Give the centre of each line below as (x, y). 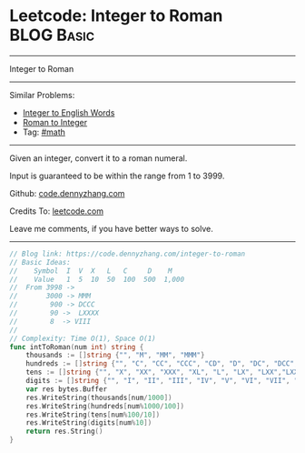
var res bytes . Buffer (66, 389)
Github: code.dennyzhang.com (67, 193)
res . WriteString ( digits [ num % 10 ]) (89, 423)
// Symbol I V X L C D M (91, 271)
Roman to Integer (55, 122)
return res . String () (64, 432)
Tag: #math (44, 132)
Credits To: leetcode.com (57, 211)
